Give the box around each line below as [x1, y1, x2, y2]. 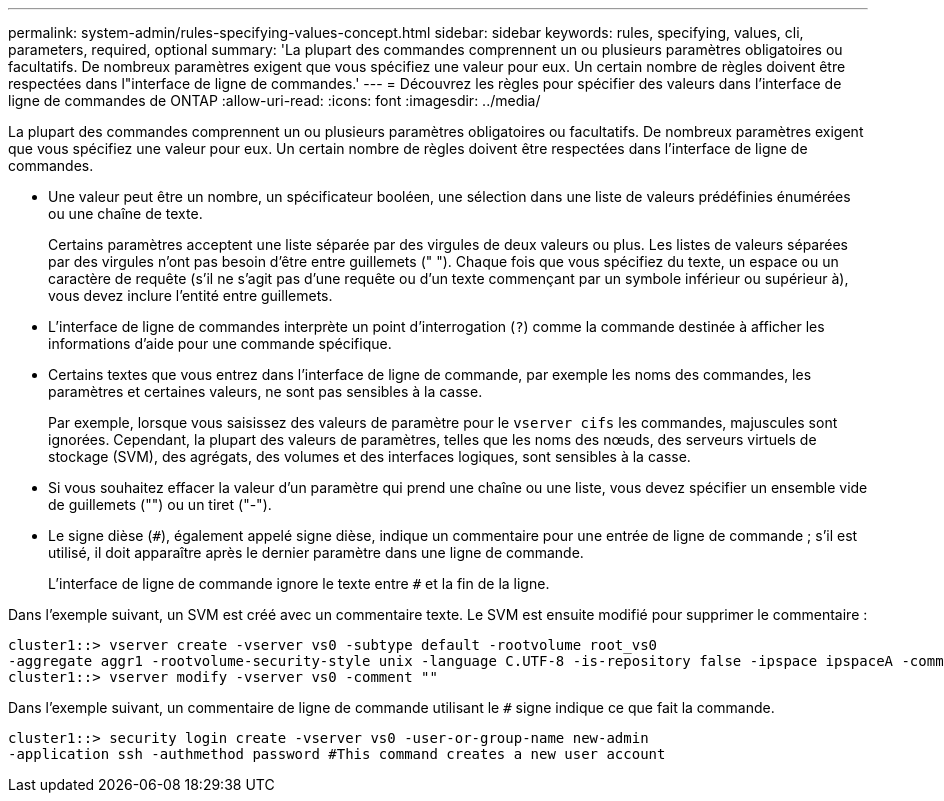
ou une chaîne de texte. [48, 205, 203, 222]
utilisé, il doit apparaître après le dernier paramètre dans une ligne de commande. [48, 544, 584, 561]
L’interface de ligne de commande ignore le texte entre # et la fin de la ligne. [48, 575, 550, 592]
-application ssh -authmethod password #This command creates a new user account [8, 746, 666, 762]
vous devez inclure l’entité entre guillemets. [48, 287, 333, 304]
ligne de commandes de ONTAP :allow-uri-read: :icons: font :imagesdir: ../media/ [8, 92, 541, 109]
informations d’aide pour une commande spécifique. [48, 335, 392, 352]
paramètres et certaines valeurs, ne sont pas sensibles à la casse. [48, 383, 483, 400]
